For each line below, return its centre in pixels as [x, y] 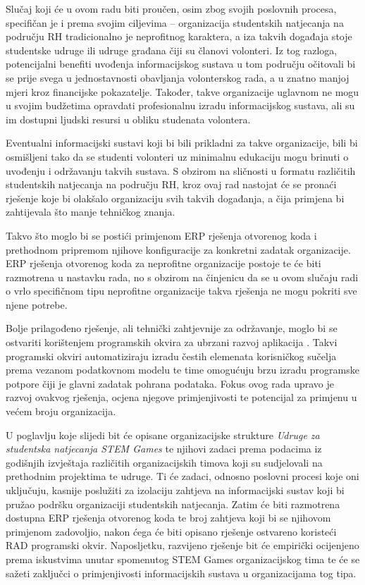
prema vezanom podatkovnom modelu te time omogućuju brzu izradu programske [182, 370]
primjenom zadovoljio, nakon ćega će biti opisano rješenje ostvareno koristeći [171, 531]
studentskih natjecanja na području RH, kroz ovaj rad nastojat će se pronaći [171, 184]
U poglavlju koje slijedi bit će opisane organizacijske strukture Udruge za [163, 435]
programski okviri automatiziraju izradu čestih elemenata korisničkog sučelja [171, 356]
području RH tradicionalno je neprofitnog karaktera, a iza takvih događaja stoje [179, 36]
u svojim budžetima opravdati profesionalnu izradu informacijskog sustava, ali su [180, 105]
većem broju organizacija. [61, 411]
